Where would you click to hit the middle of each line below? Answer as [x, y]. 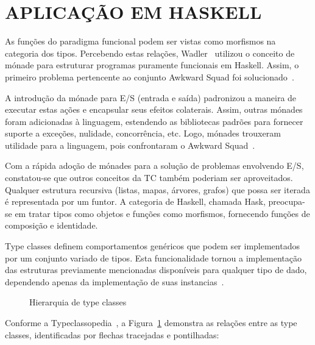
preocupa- [287, 201]
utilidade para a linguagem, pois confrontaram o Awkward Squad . [130, 145]
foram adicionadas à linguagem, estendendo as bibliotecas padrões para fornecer [154, 121]
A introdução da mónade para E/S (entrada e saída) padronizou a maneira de [151, 97]
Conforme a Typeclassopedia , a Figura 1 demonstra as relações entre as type [151, 322]
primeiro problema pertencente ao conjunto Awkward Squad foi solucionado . [150, 76]
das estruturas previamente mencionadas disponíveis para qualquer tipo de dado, [156, 270]
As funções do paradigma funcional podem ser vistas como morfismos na [140, 41]
